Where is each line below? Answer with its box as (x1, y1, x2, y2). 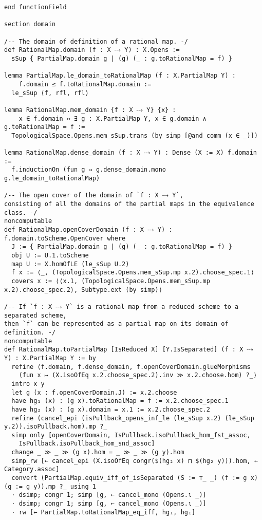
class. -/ (4, 209, 38, 216)
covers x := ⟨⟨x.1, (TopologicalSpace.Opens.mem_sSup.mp (11, 277, 210, 285)
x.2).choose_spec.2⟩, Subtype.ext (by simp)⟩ (4, 286, 162, 293)
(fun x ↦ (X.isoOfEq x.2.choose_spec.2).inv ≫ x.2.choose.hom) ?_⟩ (18, 372, 257, 379)
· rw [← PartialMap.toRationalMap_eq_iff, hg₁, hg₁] (11, 508, 196, 516)
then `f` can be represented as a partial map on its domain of (4, 320, 229, 328)
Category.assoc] (4, 466, 60, 473)
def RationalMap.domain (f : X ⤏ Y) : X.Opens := (4, 46, 180, 54)
